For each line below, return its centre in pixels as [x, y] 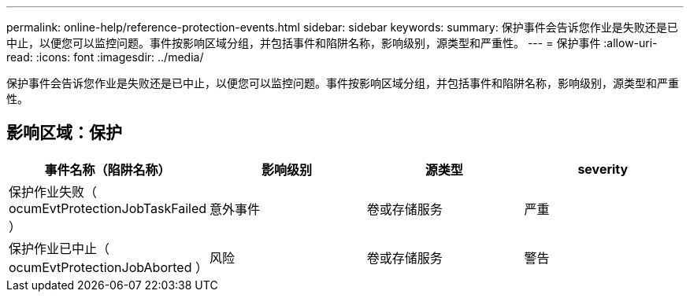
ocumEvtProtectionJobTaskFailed [108, 208]
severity [603, 169]
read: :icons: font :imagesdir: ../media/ [105, 57]
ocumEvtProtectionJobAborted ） [108, 267]
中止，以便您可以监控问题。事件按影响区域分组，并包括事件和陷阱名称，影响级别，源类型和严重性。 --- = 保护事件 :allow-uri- [332, 43]
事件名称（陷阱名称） [108, 169]
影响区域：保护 [64, 133]
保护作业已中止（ [59, 248]
